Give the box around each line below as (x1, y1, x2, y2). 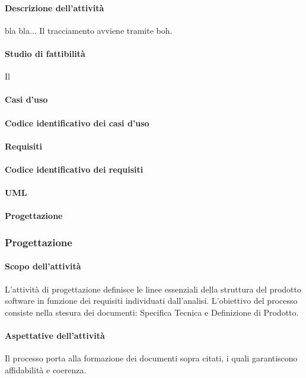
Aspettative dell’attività (5, 329, 105, 341)
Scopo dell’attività (5, 260, 81, 272)
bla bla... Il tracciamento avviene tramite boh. (5, 24, 173, 36)
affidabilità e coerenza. (5, 363, 87, 376)
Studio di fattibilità (5, 47, 85, 59)
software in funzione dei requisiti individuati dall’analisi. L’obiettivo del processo (5, 294, 298, 307)
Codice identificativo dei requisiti (5, 163, 144, 175)
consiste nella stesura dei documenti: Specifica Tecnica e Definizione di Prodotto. (5, 306, 299, 318)
